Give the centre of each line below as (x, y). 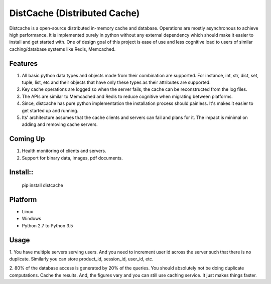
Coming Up (27, 139)
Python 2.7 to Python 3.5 (47, 225)
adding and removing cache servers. (60, 124)
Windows (32, 219)
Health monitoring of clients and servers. (64, 151)
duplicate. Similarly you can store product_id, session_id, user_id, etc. (81, 259)
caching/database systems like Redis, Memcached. (62, 49)
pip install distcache (42, 185)
